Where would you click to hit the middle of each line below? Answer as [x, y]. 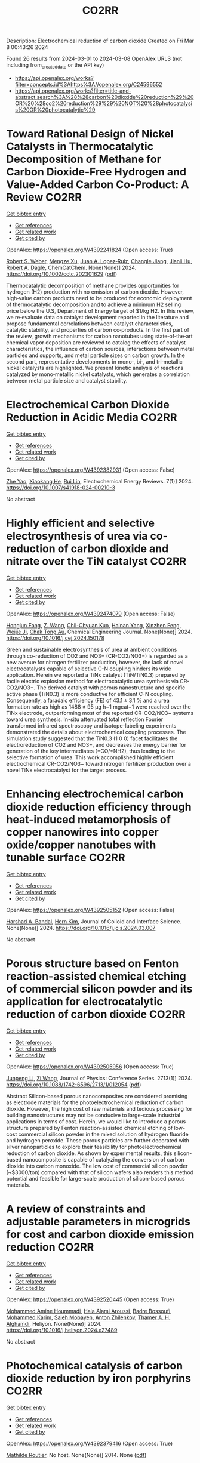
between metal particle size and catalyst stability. [67, 380]
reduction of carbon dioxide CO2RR [96, 1014]
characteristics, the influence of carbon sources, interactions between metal [100, 349]
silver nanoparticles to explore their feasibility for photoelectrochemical [94, 1147]
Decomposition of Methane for [84, 159]
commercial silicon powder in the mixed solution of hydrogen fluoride [104, 1134]
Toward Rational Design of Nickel [90, 134]
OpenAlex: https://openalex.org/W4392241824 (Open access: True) [90, 250]
